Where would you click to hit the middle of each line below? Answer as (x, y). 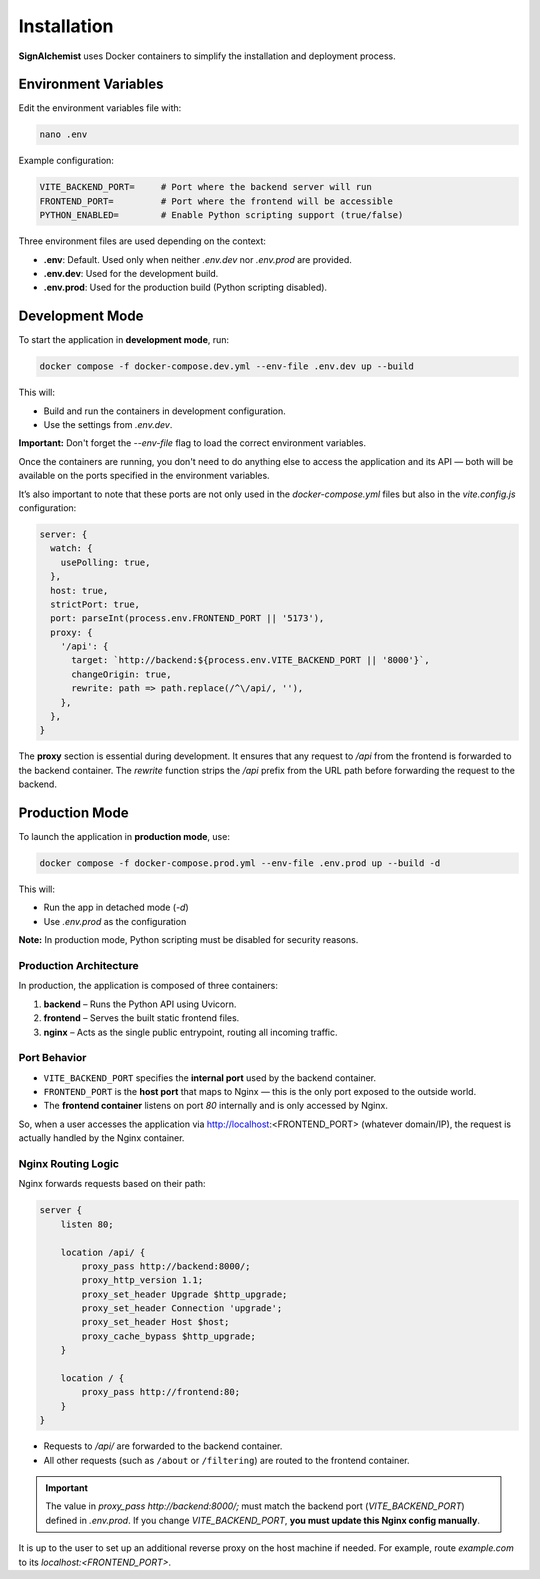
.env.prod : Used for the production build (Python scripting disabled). (185, 287)
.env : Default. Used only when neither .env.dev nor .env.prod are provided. (197, 259)
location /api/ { (103, 1252)
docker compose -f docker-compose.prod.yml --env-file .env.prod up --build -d (240, 863)
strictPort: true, (95, 604)
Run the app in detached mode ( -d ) (116, 907)
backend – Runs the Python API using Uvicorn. (140, 1004)
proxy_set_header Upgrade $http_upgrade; (184, 1294)
